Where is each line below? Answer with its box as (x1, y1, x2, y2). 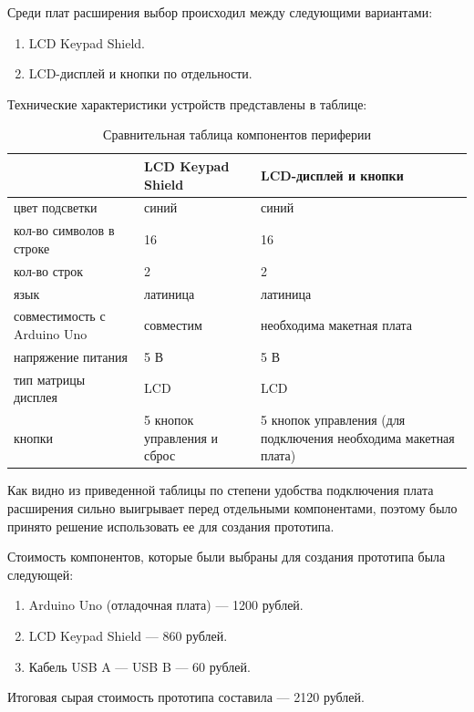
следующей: (7, 564, 74, 583)
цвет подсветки (14, 198, 98, 217)
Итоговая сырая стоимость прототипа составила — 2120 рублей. (7, 687, 365, 707)
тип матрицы (14, 369, 86, 388)
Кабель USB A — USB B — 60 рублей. (28, 656, 251, 676)
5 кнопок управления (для (260, 410, 406, 429)
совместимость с (14, 306, 106, 325)
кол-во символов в (14, 221, 115, 240)
